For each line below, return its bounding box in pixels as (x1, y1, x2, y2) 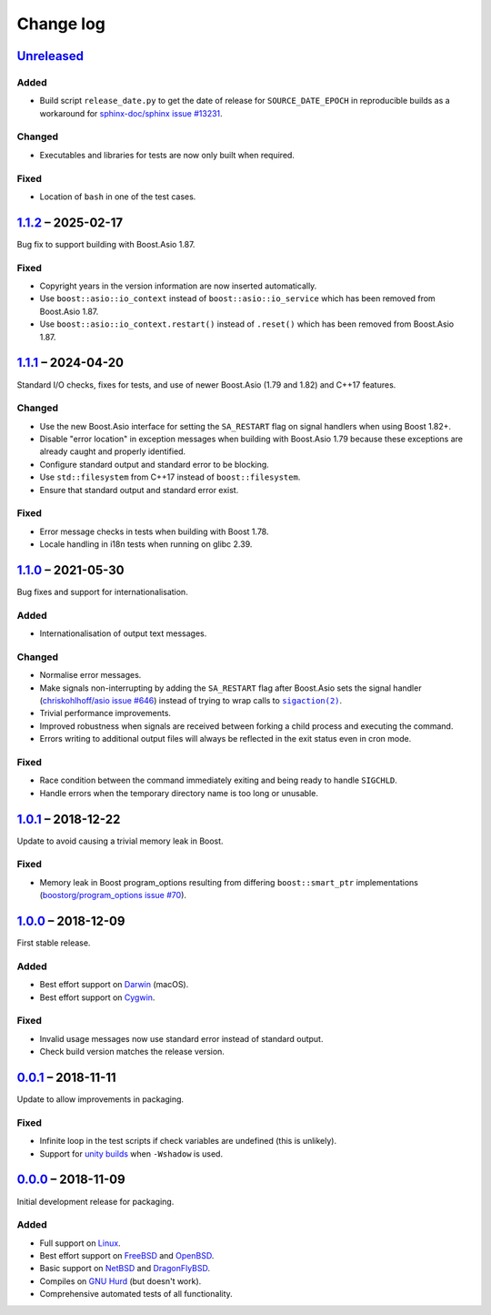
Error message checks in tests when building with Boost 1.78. (39, 526, 269, 537)
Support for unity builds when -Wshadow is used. (39, 1148, 223, 1159)
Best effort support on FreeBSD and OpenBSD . (39, 1250, 215, 1261)
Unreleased (16, 48, 85, 64)
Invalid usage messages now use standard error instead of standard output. (39, 1033, 324, 1044)
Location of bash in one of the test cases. (39, 191, 196, 202)
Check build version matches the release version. (39, 1047, 225, 1057)
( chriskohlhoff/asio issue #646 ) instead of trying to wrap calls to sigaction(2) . (39, 695, 343, 706)
